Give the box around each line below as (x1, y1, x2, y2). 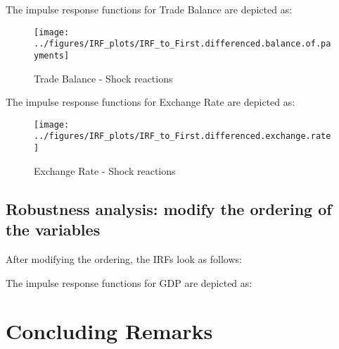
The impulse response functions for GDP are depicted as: (6, 275, 252, 290)
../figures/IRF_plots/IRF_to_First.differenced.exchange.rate (34, 131, 331, 142)
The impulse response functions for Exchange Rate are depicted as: (6, 94, 295, 109)
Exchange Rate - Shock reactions (34, 163, 176, 178)
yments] (34, 50, 70, 61)
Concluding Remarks (6, 317, 213, 345)
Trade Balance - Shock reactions (34, 71, 173, 85)
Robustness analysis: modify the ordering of (6, 197, 332, 219)
